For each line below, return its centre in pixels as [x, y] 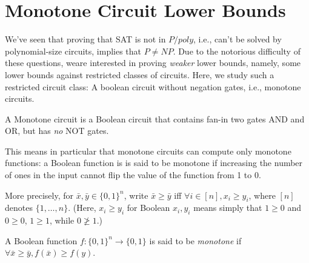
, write [136, 195]
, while [62, 220]
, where [262, 195]
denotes [19, 208]
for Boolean [148, 208]
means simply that [228, 208]
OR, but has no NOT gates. [57, 131]
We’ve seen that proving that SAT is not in [85, 39]
